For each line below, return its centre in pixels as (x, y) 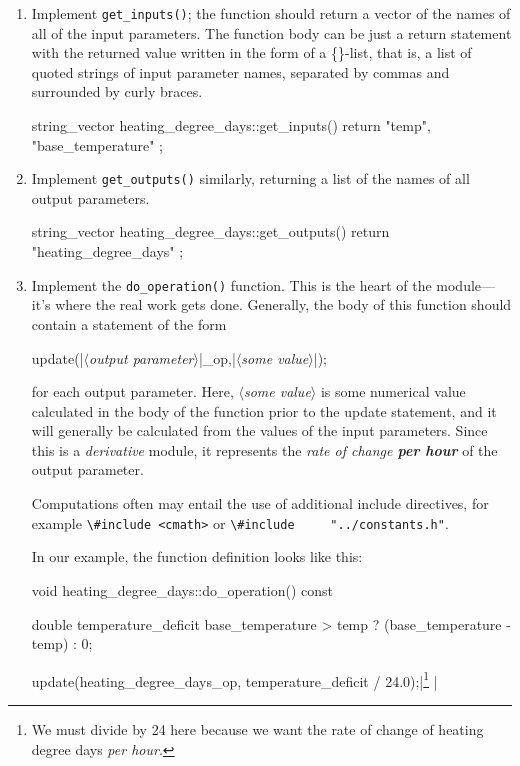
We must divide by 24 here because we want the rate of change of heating (257, 728)
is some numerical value (393, 391)
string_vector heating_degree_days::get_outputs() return (210, 231)
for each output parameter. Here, (132, 391)
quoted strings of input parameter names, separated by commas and (240, 71)
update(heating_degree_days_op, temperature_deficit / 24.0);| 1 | (234, 679)
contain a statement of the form (129, 323)
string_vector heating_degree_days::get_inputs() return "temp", (231, 125)
